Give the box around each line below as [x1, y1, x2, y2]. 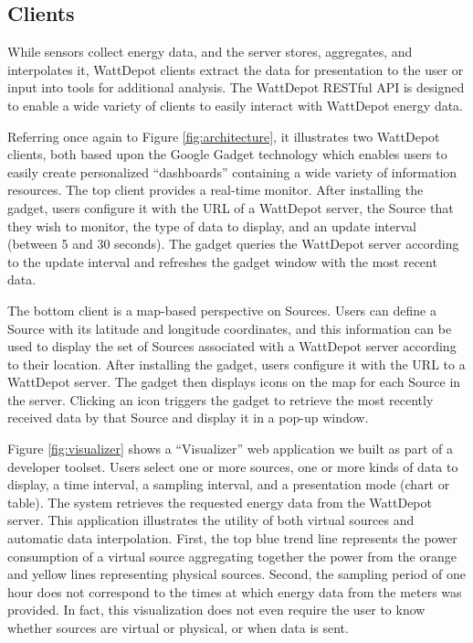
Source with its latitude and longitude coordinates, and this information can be [7, 318, 452, 338]
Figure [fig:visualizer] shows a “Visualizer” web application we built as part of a [7, 439, 454, 458]
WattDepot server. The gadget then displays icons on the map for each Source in [7, 372, 461, 391]
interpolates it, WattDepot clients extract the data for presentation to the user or [7, 59, 464, 79]
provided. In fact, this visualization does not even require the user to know [7, 600, 426, 619]
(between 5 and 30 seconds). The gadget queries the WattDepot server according [7, 234, 459, 253]
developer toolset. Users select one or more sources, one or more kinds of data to [7, 456, 458, 476]
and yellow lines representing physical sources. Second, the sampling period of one [7, 564, 466, 584]
